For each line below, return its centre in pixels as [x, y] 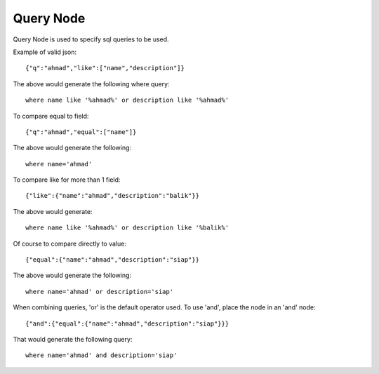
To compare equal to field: [51, 116]
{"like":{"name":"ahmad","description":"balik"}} [113, 196]
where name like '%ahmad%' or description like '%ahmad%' [127, 100]
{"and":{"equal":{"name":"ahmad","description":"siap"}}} [127, 323]
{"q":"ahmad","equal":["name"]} [81, 132]
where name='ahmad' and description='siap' [101, 355]
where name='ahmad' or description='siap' [100, 292]
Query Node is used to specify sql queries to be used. [91, 39]
